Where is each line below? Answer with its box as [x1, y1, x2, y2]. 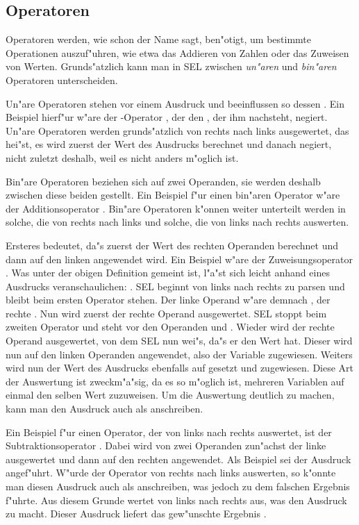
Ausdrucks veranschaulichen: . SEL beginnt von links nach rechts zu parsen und [6, 278, 345, 293]
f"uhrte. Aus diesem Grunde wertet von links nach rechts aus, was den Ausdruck [6, 492, 347, 507]
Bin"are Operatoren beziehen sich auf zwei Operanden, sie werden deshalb [6, 174, 321, 188]
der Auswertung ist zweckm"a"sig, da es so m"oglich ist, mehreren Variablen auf [6, 374, 344, 388]
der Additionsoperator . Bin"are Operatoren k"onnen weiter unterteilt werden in [6, 201, 346, 215]
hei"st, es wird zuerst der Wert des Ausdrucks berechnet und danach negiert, [6, 137, 332, 151]
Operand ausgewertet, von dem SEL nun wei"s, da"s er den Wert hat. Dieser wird [6, 333, 353, 348]
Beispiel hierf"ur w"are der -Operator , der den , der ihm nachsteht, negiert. [6, 110, 328, 124]
